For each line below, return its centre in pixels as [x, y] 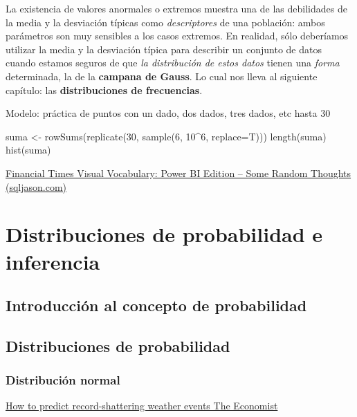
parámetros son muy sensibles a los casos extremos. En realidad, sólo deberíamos [177, 36]
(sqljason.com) [36, 186]
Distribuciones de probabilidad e [164, 234]
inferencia [53, 261]
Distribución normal [63, 380]
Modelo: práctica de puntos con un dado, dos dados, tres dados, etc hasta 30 [168, 113]
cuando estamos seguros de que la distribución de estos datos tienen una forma [173, 63]
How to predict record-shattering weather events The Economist [142, 406]
